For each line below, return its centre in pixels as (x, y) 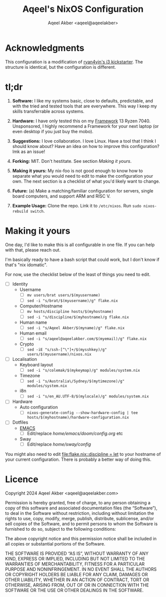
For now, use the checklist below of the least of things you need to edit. (78, 274)
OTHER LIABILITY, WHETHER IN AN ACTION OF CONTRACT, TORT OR (77, 580)
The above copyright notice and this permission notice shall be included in (81, 539)
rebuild (20, 211)
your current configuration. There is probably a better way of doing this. (78, 459)
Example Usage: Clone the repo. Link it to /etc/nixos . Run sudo (77, 205)
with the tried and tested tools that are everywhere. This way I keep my (84, 106)
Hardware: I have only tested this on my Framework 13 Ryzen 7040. (81, 121)
